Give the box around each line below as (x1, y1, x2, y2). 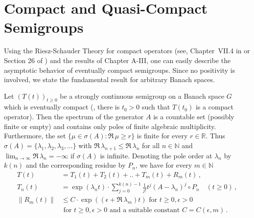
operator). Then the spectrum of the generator (4, 111, 144, 122)
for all (142, 140, 160, 150)
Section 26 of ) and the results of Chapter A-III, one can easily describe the (4, 55, 231, 65)
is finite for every (137, 131, 188, 141)
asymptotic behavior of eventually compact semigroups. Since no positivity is (4, 65, 235, 75)
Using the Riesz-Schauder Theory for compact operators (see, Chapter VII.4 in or (4, 45, 250, 56)
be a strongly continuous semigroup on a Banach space (60, 90, 225, 101)
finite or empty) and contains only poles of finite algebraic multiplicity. (4, 121, 216, 131)
